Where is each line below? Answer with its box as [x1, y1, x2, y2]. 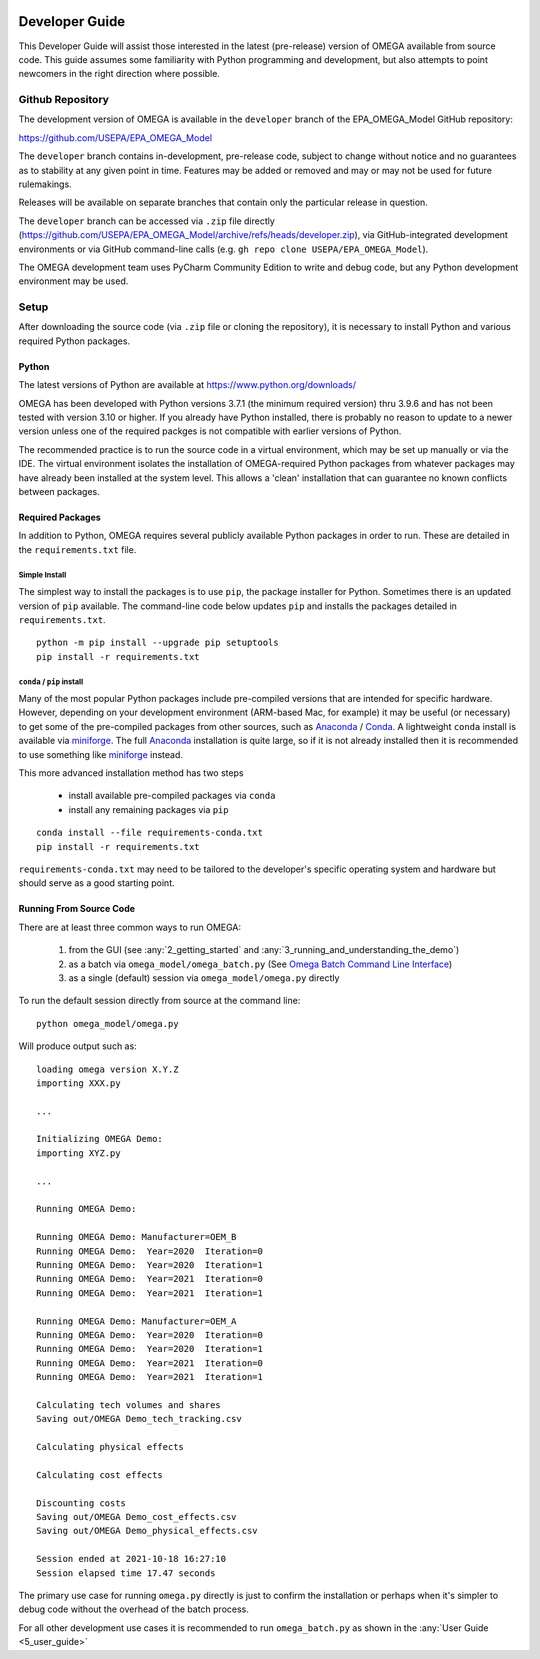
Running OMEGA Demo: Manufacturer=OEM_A [36, 1315, 237, 1327]
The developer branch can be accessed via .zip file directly [18, 215, 275, 227]
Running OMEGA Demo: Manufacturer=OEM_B [36, 1231, 237, 1243]
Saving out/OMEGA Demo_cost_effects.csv [36, 1511, 237, 1523]
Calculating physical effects [36, 1441, 185, 1453]
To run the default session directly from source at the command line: [18, 995, 301, 1007]
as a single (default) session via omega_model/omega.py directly [68, 971, 340, 984]
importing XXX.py [36, 1077, 121, 1089]
